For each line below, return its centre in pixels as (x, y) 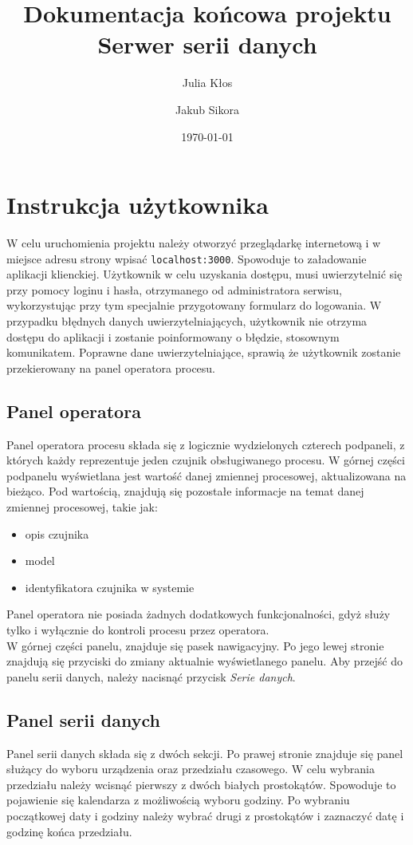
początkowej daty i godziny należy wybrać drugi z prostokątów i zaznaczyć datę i (205, 815)
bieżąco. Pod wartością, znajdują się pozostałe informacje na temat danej (185, 491)
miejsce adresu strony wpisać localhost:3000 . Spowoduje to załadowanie (187, 258)
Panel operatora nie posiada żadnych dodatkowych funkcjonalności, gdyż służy (199, 614)
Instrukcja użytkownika (138, 205)
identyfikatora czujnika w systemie (110, 587)
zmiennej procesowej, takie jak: (82, 507)
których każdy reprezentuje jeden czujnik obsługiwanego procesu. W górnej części (206, 460)
